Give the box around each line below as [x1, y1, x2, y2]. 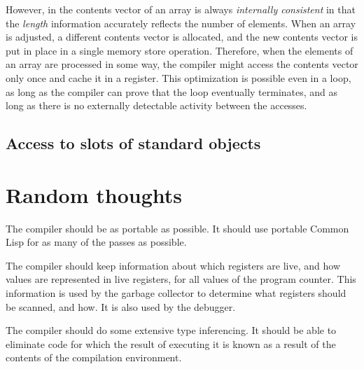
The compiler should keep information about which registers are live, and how [6, 258, 340, 272]
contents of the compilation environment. [6, 350, 182, 365]
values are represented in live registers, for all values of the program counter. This [6, 272, 356, 286]
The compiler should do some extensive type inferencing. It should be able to [6, 323, 337, 337]
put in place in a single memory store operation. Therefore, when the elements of [6, 43, 353, 57]
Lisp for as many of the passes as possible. [6, 235, 187, 249]
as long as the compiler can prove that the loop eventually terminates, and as [6, 84, 338, 99]
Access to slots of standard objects [6, 132, 261, 154]
